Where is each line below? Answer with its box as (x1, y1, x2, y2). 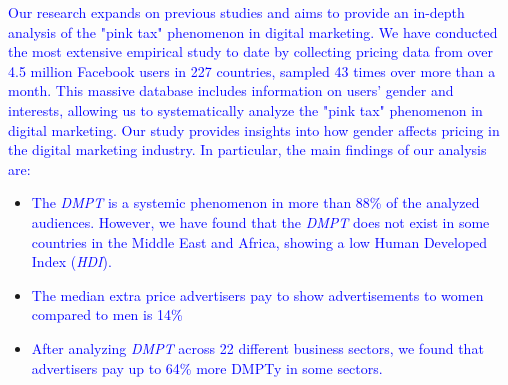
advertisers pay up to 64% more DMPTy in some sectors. (31, 357, 383, 378)
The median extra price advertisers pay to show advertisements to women (31, 284, 484, 305)
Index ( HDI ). (31, 251, 112, 272)
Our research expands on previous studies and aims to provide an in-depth (8, 2, 465, 22)
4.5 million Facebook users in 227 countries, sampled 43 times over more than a (8, 60, 496, 81)
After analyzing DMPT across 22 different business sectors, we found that (31, 337, 484, 358)
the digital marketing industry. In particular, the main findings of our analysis (8, 139, 487, 160)
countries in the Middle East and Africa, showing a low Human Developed (31, 231, 488, 252)
